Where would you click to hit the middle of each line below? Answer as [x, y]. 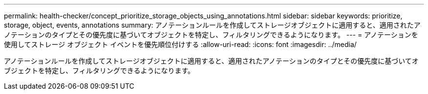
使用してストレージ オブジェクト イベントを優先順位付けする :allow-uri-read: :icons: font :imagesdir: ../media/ [180, 44]
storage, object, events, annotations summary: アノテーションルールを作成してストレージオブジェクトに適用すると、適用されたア [212, 25]
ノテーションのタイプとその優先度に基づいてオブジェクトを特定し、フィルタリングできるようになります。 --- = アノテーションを [211, 35]
